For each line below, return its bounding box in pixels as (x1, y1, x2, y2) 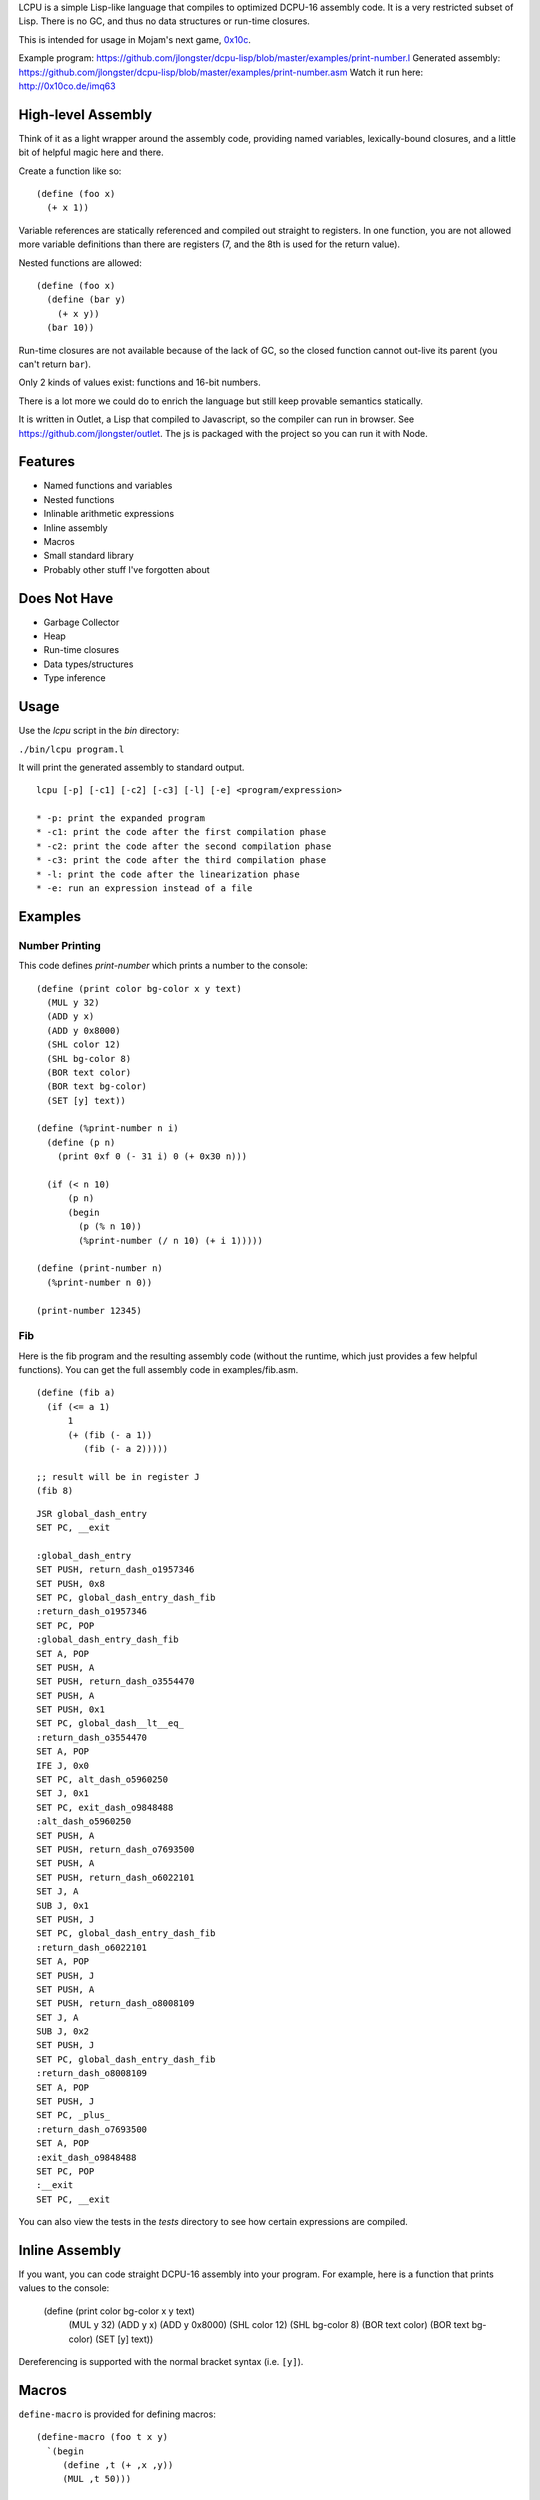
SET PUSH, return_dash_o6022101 (36, 1871, 195, 1883)
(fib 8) (36, 1485, 74, 1497)
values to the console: (18, 2282, 110, 2294)
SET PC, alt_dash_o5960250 (36, 1774, 169, 1785)
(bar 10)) (46, 322, 95, 334)
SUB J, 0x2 (36, 2026, 90, 2037)
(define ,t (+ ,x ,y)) (62, 2460, 174, 2471)
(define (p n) (46, 1136, 116, 1148)
